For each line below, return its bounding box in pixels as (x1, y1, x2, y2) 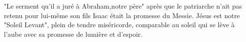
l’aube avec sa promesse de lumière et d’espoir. (4, 29, 143, 39)
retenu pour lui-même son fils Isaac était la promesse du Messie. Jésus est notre (4, 10, 240, 20)
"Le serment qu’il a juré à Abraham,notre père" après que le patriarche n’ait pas (4, 1, 242, 10)
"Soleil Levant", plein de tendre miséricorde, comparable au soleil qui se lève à (4, 20, 235, 30)
